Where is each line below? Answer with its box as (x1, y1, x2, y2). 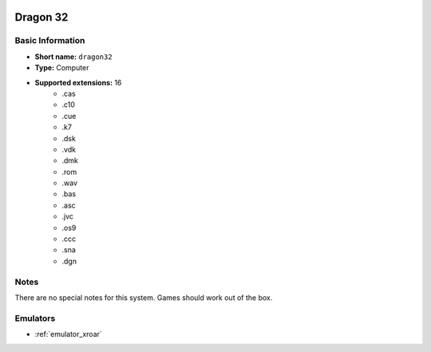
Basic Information (14, 35, 85, 46)
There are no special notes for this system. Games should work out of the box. (14, 292, 273, 303)
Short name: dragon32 (34, 52, 113, 61)
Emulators (14, 312, 56, 323)
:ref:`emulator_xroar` (34, 330, 103, 339)
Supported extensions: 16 (34, 77, 122, 87)
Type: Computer (34, 63, 89, 73)
